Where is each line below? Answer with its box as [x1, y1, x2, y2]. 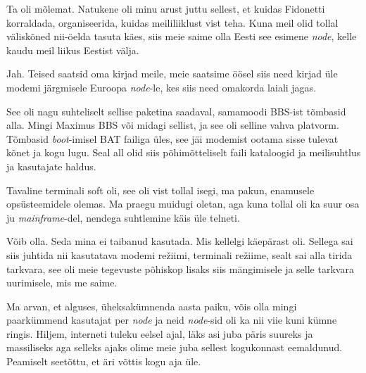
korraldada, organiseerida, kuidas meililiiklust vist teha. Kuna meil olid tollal [6, 15, 339, 30]
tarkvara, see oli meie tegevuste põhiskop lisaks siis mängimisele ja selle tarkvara [6, 261, 354, 276]
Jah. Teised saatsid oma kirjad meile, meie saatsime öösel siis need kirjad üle [6, 66, 338, 81]
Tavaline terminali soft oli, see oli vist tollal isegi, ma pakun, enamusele [6, 182, 315, 197]
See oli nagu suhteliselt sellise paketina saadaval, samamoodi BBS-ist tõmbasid [6, 103, 346, 118]
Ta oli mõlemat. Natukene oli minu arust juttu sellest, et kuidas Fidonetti [6, 1, 325, 15]
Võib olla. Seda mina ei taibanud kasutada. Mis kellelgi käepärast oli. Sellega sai [6, 234, 353, 248]
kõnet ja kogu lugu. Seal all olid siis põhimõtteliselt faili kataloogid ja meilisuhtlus [6, 145, 361, 160]
